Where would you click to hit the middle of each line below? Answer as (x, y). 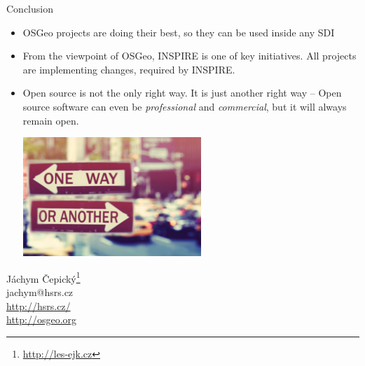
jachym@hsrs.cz (40, 292)
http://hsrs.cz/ (39, 305)
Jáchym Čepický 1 (43, 277)
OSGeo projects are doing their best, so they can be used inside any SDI (179, 32)
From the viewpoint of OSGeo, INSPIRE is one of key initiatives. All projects (190, 56)
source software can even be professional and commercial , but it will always (185, 106)
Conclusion (30, 8)
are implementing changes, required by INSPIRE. (129, 69)
